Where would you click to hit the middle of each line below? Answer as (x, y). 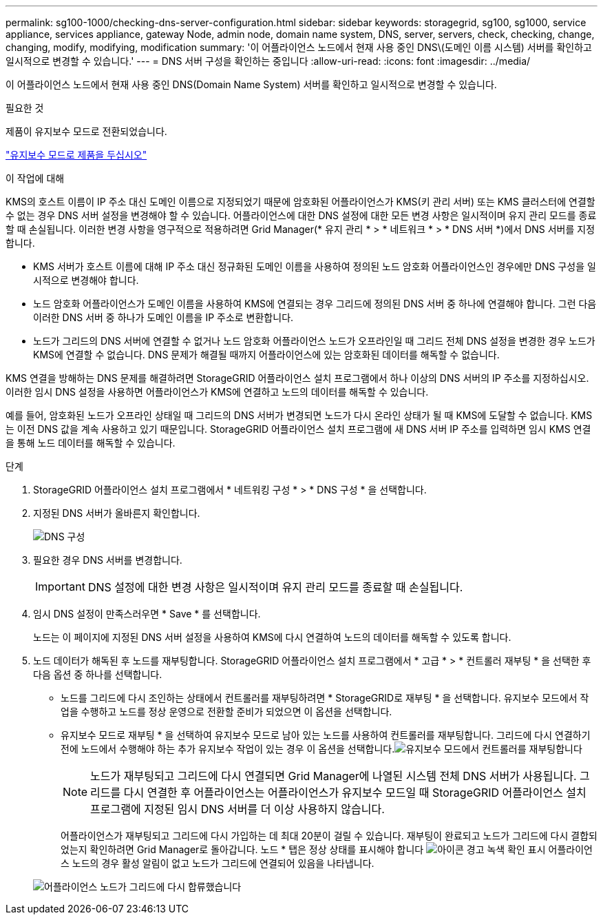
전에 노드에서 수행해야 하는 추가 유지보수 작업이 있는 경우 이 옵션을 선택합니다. (228, 749)
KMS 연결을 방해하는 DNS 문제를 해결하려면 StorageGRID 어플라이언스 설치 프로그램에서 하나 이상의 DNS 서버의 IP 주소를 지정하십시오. (297, 378)
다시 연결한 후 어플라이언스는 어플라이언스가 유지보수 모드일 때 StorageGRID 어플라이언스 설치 (355, 793)
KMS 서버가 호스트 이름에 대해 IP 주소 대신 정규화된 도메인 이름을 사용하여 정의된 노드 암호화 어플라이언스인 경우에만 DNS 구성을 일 (315, 266)
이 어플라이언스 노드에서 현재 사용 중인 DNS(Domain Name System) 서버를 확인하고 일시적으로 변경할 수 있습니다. (251, 84)
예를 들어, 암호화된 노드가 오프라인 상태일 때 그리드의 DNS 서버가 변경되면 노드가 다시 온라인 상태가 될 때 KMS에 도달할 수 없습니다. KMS (299, 415)
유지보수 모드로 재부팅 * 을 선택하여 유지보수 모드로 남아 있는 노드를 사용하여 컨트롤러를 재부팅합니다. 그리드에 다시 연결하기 (326, 735)
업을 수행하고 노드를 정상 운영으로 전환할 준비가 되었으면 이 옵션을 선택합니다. (226, 712)
